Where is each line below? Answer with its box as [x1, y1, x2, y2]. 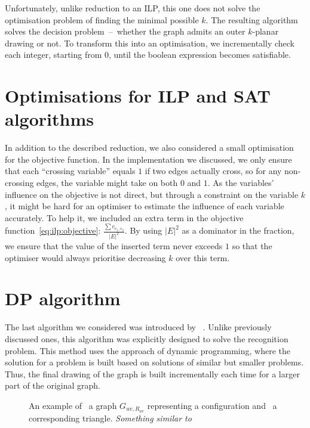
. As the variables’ [207, 176, 274, 189]
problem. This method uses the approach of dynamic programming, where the [5, 344, 290, 356]
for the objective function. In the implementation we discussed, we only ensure [5, 153, 292, 165]
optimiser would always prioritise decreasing [5, 251, 166, 263]
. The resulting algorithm [205, 13, 298, 26]
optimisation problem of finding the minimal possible [5, 13, 199, 26]
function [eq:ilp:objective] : [5, 224, 101, 237]
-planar [252, 25, 279, 38]
